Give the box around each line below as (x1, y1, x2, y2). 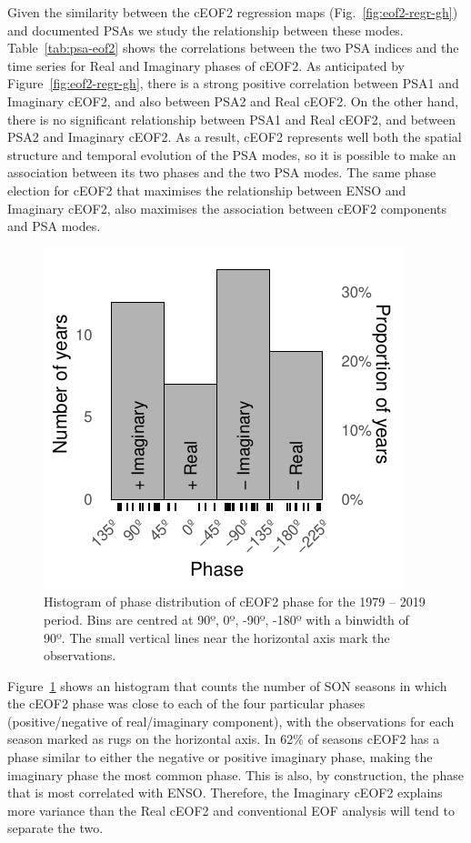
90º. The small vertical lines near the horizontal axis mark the (44, 627, 390, 647)
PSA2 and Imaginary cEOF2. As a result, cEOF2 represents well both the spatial (7, 127, 462, 146)
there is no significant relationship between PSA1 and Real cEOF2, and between (7, 109, 456, 128)
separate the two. (7, 818, 104, 838)
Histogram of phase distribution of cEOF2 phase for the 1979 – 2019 (44, 592, 426, 611)
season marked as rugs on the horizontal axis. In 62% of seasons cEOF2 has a (7, 729, 440, 748)
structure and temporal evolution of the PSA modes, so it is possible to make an (7, 145, 456, 164)
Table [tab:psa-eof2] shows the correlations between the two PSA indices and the (7, 38, 459, 57)
